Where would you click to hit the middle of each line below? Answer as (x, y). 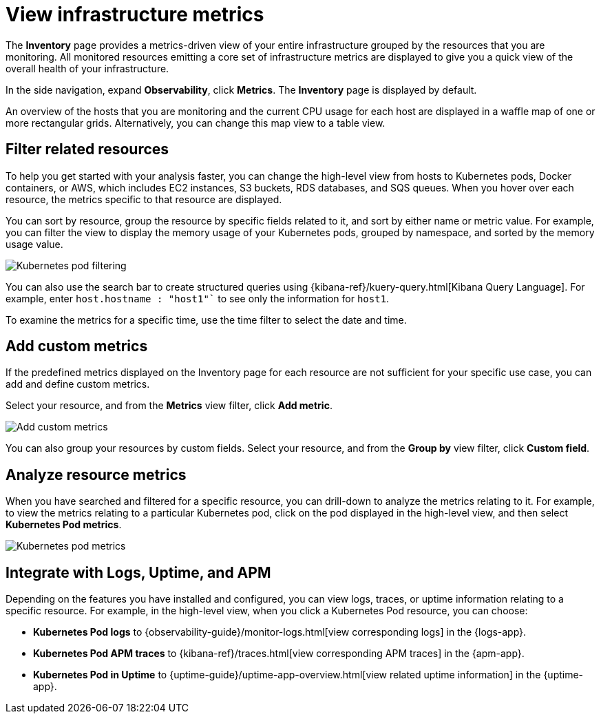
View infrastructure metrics (135, 14)
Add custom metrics (77, 346)
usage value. (34, 244)
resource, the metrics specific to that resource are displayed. (144, 199)
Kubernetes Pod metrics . (64, 525)
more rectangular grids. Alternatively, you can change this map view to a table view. (196, 123)
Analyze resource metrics (96, 475)
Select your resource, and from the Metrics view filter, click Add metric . (169, 406)
